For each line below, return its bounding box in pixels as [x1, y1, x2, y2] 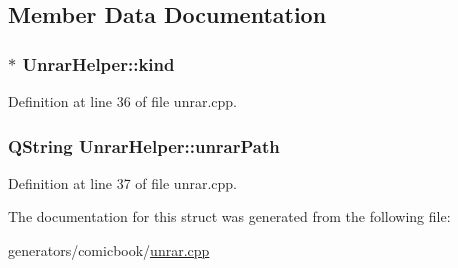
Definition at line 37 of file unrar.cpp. [8, 172, 237, 193]
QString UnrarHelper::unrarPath [8, 133, 280, 158]
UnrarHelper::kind [22, 51, 175, 76]
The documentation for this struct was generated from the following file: [8, 206, 451, 227]
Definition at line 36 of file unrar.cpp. [8, 91, 237, 111]
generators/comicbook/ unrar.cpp [8, 240, 210, 260]
